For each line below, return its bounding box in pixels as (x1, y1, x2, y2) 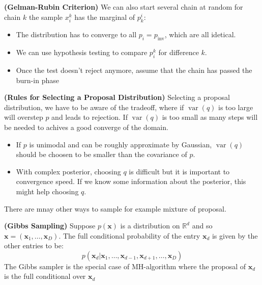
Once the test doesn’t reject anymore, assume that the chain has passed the (16, 64, 252, 75)
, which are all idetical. (164, 29, 236, 40)
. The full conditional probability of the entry (59, 230, 200, 241)
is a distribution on (120, 220, 180, 231)
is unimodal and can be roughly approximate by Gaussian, (29, 139, 212, 149)
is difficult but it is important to (129, 166, 230, 176)
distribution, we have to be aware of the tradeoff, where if (4, 101, 184, 112)
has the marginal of (74, 11, 135, 22)
